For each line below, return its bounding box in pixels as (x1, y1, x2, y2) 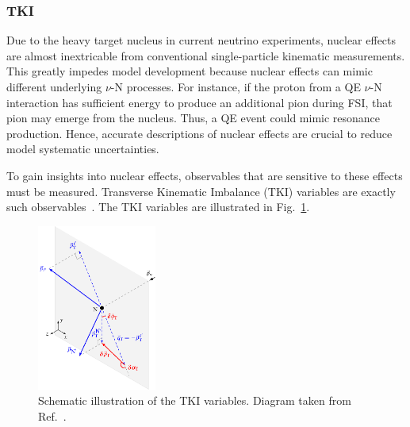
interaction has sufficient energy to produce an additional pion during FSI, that (6, 94, 393, 110)
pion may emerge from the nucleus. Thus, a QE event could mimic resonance (6, 110, 381, 126)
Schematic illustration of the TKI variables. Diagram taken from (38, 392, 351, 409)
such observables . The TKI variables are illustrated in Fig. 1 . (6, 198, 310, 215)
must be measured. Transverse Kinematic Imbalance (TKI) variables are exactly (6, 183, 396, 199)
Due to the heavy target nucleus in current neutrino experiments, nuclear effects (6, 32, 397, 48)
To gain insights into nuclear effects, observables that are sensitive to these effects (6, 167, 403, 183)
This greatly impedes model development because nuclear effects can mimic (6, 63, 373, 79)
